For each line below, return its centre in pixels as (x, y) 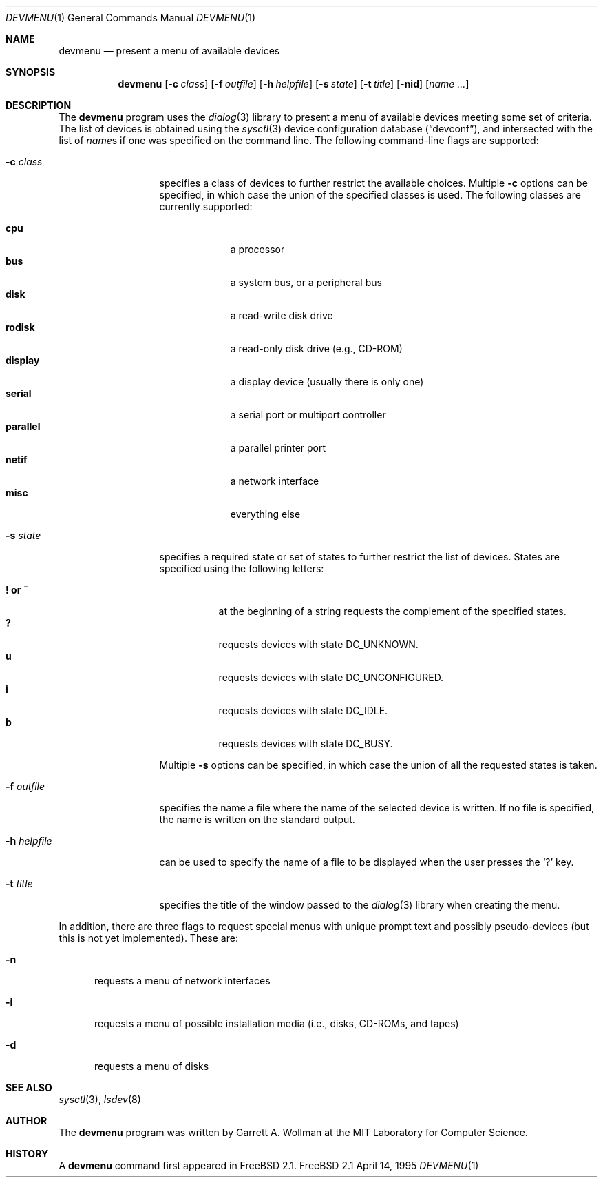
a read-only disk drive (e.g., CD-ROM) (316, 348)
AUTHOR (27, 1121)
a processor (257, 249)
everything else (265, 514)
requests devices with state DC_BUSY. (306, 744)
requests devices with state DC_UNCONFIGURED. (331, 677)
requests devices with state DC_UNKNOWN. (318, 644)
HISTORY (27, 1154)
